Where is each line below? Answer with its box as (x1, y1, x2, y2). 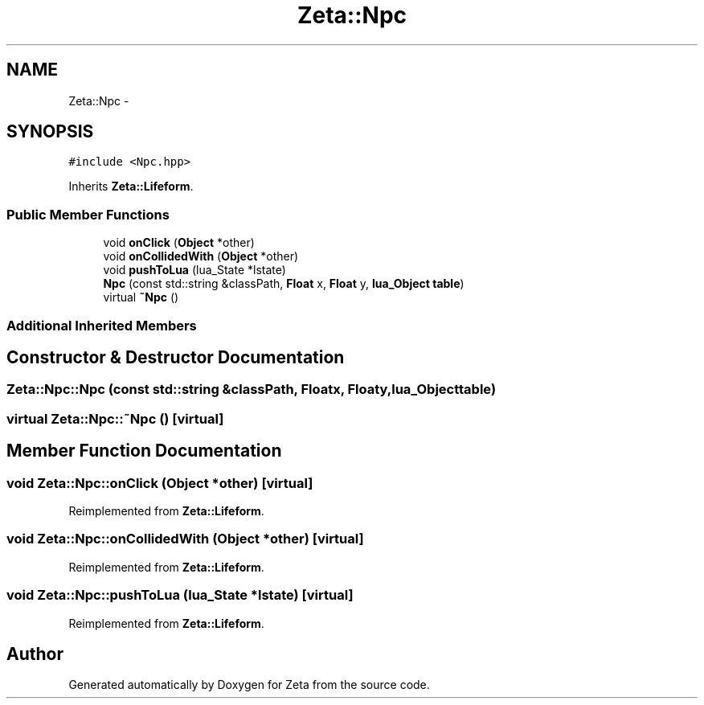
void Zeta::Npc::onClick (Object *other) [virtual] (6, 474, 313, 491)
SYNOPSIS (6, 121, 94, 142)
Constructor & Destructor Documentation (6, 346, 345, 367)
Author (6, 643, 63, 664)
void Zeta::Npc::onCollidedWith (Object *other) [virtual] (6, 531, 364, 547)
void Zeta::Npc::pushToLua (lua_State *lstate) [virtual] (6, 587, 354, 604)
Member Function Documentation (6, 441, 282, 461)
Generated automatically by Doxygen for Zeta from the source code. (68, 678, 430, 692)
